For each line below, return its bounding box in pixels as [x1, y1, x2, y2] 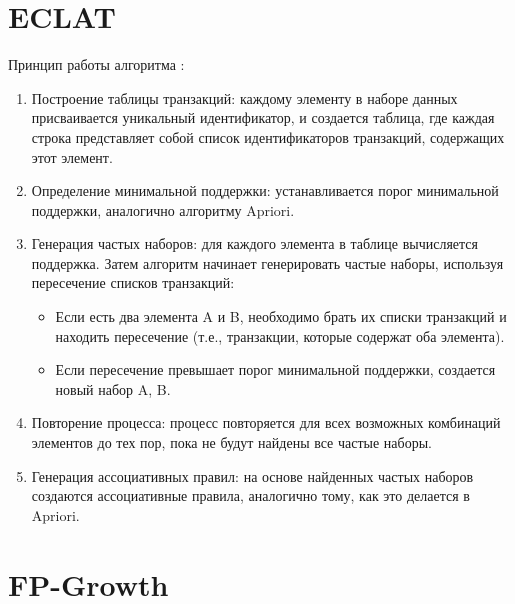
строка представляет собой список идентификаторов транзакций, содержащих [31, 126, 505, 147]
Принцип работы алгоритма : [8, 54, 185, 75]
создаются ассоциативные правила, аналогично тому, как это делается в [31, 485, 470, 506]
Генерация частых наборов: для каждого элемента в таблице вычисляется [31, 233, 478, 254]
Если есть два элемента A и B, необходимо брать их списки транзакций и [55, 306, 507, 327]
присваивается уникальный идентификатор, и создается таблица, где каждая [31, 107, 495, 128]
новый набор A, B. [55, 378, 171, 399]
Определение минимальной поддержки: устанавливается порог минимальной [31, 180, 499, 201]
